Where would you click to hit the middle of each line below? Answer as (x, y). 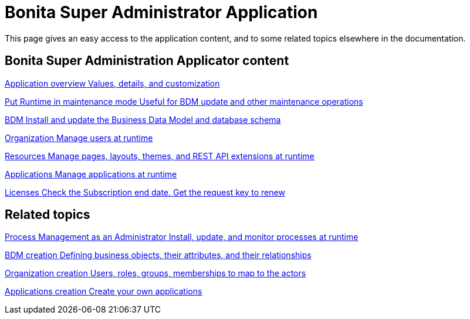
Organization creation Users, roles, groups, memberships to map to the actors (155, 273)
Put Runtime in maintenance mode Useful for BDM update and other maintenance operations (184, 101)
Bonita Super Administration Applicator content (147, 61)
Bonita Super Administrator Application (161, 12)
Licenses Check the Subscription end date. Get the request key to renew (145, 192)
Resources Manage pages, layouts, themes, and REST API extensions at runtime (160, 156)
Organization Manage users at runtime (79, 138)
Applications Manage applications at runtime (91, 174)
